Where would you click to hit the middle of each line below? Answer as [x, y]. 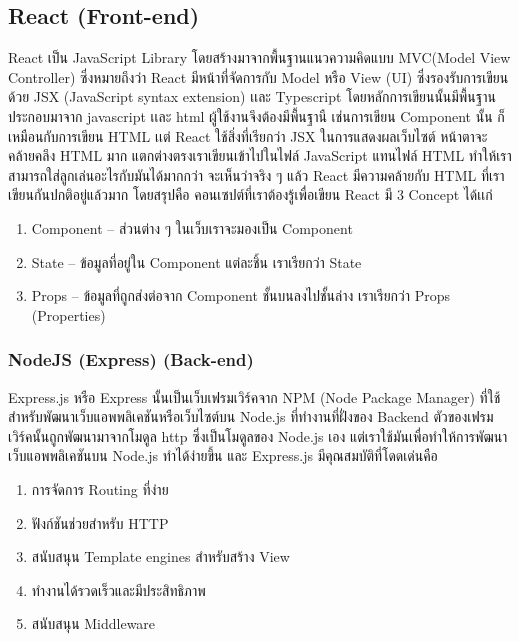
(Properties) [68, 314]
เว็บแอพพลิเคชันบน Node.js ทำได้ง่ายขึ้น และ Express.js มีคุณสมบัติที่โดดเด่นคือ [223, 455]
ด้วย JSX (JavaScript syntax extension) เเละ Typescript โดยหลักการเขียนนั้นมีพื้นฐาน [252, 96]
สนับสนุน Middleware [93, 623]
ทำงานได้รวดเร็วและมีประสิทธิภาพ [118, 589]
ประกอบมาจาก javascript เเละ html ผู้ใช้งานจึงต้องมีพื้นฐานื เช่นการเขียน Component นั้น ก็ [256, 115]
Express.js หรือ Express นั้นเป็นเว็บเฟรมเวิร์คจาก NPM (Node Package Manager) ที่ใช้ [254, 396]
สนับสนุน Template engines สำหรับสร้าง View [160, 556]
